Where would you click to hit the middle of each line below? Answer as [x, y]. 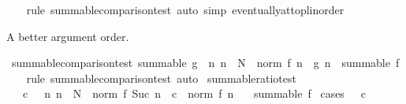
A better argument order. [68, 36]
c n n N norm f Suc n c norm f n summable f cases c [194, 93]
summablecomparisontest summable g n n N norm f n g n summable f [205, 63]
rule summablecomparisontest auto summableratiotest [161, 78]
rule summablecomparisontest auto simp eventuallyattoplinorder [185, 9]
